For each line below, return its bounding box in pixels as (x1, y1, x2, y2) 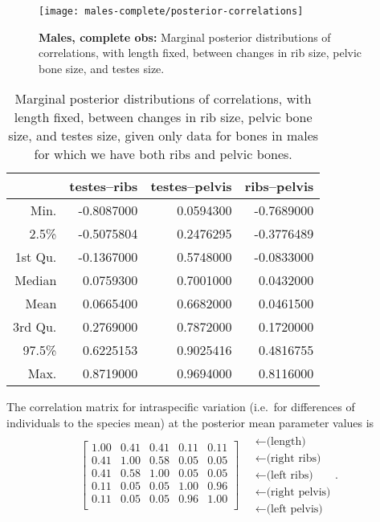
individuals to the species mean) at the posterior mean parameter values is (6, 414, 374, 431)
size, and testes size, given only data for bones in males (8, 126, 319, 145)
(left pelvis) (266, 503, 323, 515)
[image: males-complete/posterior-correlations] (39, 6, 304, 17)
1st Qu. (14, 247, 57, 267)
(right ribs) (266, 452, 321, 464)
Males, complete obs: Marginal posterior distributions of (39, 28, 331, 45)
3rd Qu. (13, 317, 57, 336)
